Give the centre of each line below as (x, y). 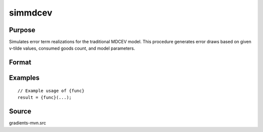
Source (20, 111)
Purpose (22, 30)
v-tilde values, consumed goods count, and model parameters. (72, 48)
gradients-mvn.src (28, 123)
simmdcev (31, 13)
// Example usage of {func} (51, 91)
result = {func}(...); (45, 98)
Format (20, 63)
